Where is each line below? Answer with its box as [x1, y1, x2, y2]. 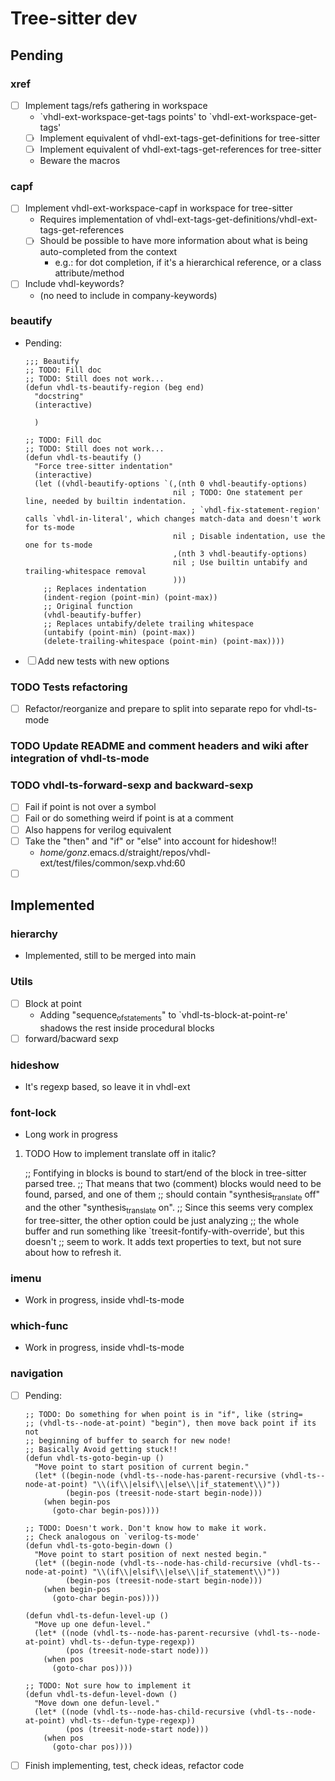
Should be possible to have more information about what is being [39, 235, 308, 247]
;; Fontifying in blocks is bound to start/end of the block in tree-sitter [24, 1167, 307, 1179]
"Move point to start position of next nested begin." [34, 1549, 268, 1559]
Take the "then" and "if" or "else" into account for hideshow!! [24, 835, 277, 847]
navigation [10, 1367, 64, 1381]
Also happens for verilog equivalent [24, 823, 172, 836]
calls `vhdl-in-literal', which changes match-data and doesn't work [24, 513, 322, 524]
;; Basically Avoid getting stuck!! [24, 1444, 178, 1454]
